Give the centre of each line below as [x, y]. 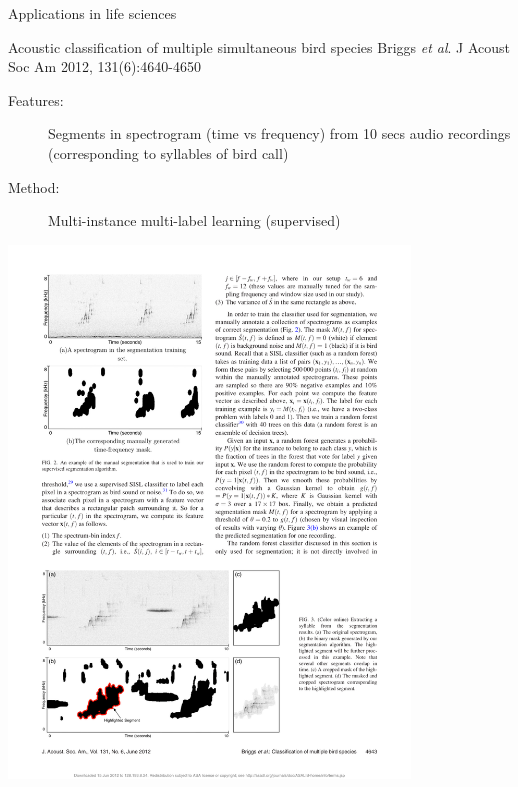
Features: [36, 99]
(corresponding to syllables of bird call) [168, 152]
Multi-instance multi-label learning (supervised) [194, 220]
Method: [34, 186]
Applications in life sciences [92, 13]
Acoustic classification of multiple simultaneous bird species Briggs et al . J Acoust [259, 46]
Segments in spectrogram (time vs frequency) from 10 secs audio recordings [279, 133]
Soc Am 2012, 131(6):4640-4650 [104, 66]
